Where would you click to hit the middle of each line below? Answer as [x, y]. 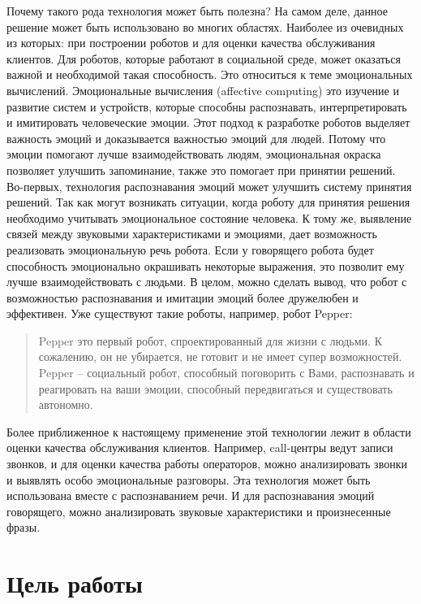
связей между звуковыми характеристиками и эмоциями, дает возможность [192, 234]
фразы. [24, 527]
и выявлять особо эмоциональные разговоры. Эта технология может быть [189, 479]
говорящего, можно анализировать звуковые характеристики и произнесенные [199, 511]
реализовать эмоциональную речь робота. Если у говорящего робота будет [190, 249]
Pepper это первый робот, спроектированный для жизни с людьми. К [210, 340]
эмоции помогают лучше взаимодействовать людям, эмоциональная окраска [194, 154]
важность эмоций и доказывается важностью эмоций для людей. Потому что [196, 138]
